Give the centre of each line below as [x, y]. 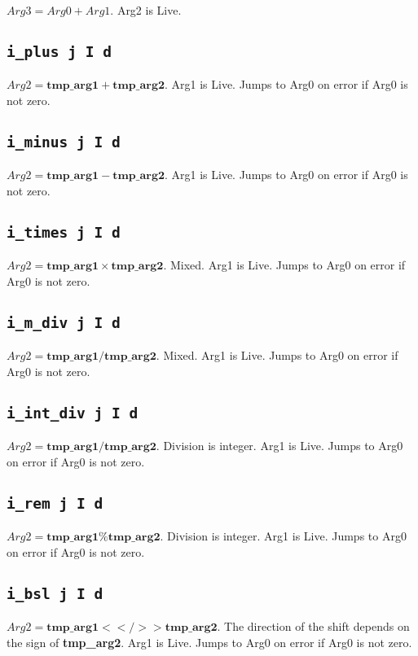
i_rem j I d [55, 503]
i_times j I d [64, 232]
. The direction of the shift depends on [313, 626]
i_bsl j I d [55, 593]
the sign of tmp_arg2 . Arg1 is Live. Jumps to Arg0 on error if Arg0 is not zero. [209, 642]
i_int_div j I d [73, 413]
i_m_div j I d [64, 322]
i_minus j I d [64, 142]
